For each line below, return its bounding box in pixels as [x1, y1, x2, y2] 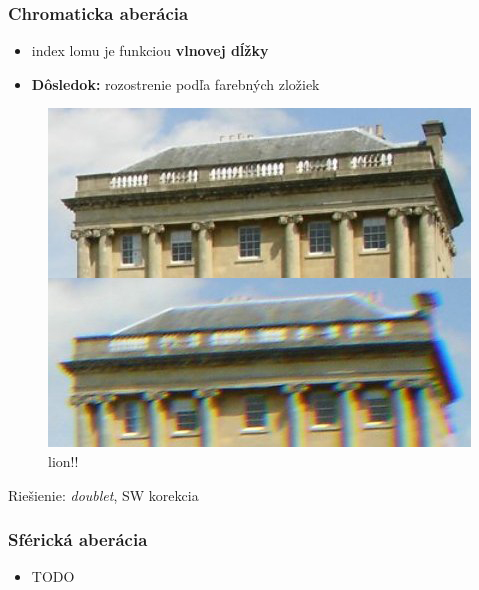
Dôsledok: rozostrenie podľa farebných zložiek [31, 73, 320, 94]
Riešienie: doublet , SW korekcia [8, 484, 199, 505]
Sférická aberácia [8, 527, 148, 552]
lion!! [48, 451, 79, 471]
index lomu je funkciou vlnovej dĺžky [31, 40, 269, 61]
